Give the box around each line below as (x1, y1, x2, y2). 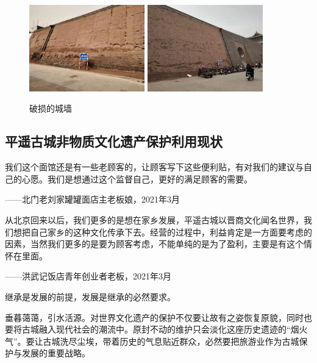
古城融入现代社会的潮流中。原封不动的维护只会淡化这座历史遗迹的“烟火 (21, 323, 308, 336)
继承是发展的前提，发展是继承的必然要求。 (5, 290, 176, 303)
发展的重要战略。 (21, 347, 90, 359)
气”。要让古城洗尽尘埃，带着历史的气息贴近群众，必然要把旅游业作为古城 (5, 334, 299, 347)
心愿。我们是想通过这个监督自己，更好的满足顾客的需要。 (21, 172, 252, 185)
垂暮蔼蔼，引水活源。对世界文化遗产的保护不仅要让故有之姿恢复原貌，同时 (5, 311, 304, 323)
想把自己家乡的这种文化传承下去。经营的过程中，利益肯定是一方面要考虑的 (13, 225, 312, 238)
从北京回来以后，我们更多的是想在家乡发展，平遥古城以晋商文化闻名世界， (5, 214, 304, 226)
